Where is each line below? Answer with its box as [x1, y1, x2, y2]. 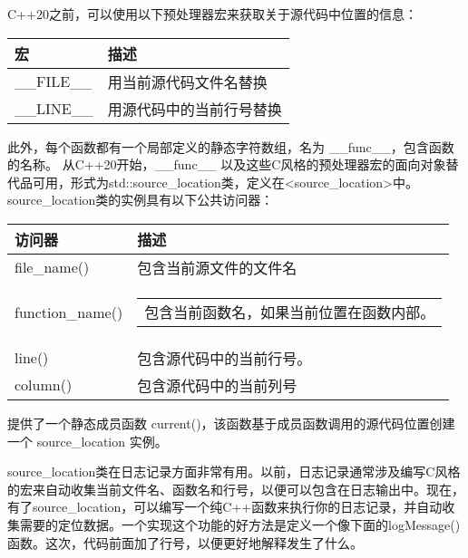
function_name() [15, 302, 123, 323]
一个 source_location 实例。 [7, 431, 168, 450]
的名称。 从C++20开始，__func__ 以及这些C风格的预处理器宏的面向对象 [7, 155, 446, 174]
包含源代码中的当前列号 [137, 374, 297, 396]
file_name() [15, 256, 90, 278]
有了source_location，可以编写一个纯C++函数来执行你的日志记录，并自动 [7, 497, 443, 516]
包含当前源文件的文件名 [137, 256, 297, 278]
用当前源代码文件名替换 [107, 71, 268, 92]
